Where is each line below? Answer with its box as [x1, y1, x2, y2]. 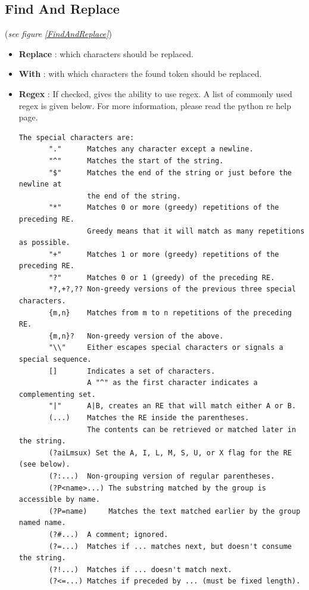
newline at [18, 180, 62, 189]
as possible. [18, 238, 70, 247]
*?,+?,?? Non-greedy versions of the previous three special [48, 285, 296, 294]
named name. [18, 518, 66, 527]
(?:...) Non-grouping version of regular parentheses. [48, 471, 275, 480]
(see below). [18, 460, 70, 469]
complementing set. [18, 390, 96, 399]
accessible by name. [18, 495, 100, 504]
